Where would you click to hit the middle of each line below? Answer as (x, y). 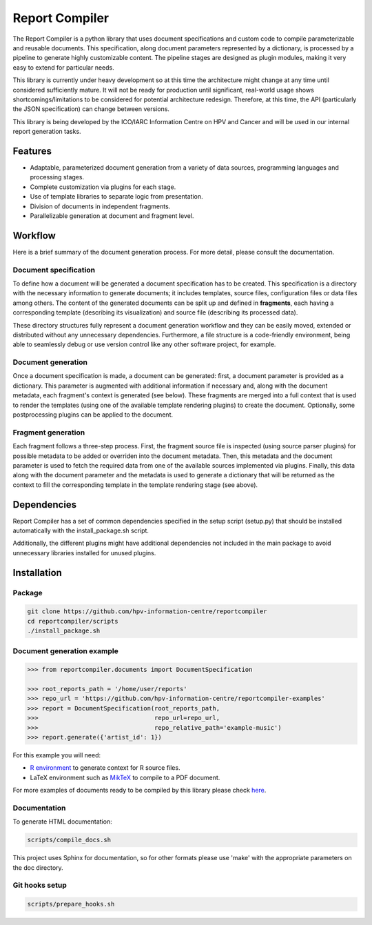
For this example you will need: (57, 755)
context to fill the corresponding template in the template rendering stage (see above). (135, 485)
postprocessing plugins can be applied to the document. (93, 415)
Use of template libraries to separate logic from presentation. (116, 197)
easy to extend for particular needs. (64, 67)
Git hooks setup (40, 885)
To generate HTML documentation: (63, 822)
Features (32, 151)
